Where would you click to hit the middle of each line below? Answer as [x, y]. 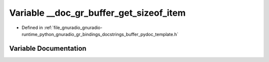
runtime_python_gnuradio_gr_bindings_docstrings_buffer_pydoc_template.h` [100, 34]
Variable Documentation [48, 48]
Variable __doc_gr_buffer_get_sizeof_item [97, 13]
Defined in [32, 28]
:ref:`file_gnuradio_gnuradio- [73, 28]
